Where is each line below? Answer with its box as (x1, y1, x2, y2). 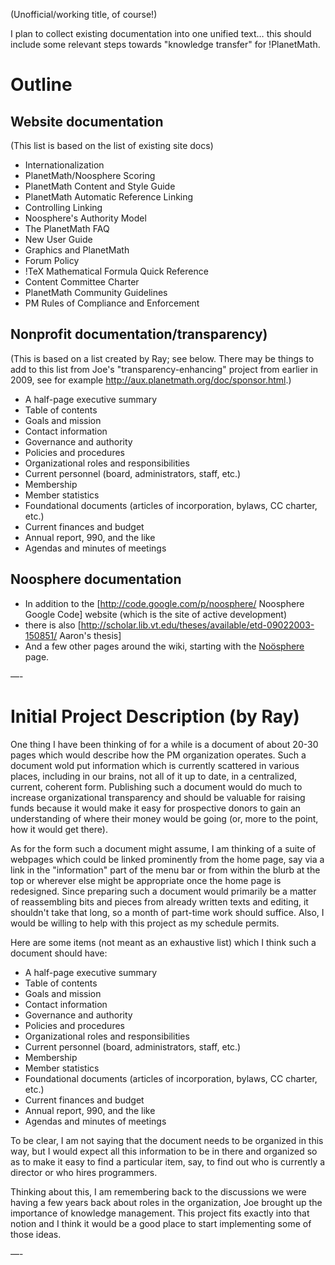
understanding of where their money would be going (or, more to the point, (10, 812, 319, 824)
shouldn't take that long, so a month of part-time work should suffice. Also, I (10, 906, 325, 918)
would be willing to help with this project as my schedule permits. (10, 917, 280, 929)
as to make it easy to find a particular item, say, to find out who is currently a (10, 1155, 326, 1168)
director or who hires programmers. (10, 1166, 158, 1178)
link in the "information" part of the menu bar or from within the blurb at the (10, 864, 321, 876)
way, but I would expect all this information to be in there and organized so (10, 1145, 318, 1157)
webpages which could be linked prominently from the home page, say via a (10, 853, 325, 865)
